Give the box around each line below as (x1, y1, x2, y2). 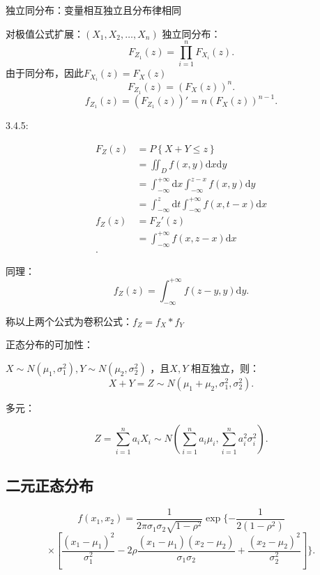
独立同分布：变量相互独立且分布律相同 (6, 3, 181, 17)
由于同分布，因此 (6, 66, 84, 80)
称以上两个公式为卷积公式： (6, 313, 132, 328)
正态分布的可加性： (6, 337, 93, 352)
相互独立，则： (190, 360, 259, 375)
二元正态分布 (6, 474, 93, 495)
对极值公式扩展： (6, 26, 84, 40)
